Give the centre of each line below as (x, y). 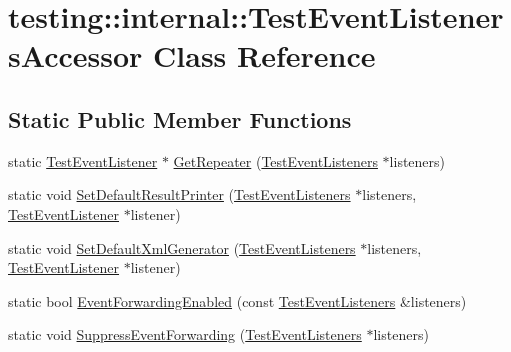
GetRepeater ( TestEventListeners (275, 160)
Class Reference (264, 55)
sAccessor (75, 55)
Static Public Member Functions (180, 118)
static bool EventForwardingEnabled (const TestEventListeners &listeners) (237, 300)
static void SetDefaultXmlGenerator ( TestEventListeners (182, 247)
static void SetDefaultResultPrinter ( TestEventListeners (179, 194)
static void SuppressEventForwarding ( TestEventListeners (185, 334)
